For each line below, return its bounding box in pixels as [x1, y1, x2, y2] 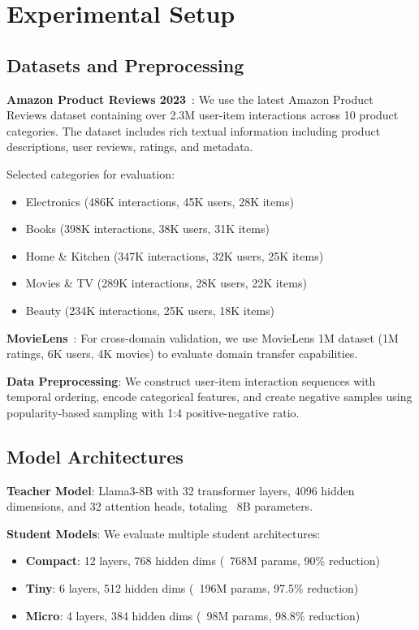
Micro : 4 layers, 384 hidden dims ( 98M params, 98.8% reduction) [25, 606, 361, 624]
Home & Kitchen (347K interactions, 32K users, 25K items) [25, 247, 324, 264]
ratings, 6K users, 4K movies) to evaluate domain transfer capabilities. [6, 345, 358, 362]
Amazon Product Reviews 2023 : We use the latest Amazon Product [6, 90, 374, 107]
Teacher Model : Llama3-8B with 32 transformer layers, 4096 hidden [6, 481, 355, 498]
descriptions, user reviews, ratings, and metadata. [6, 138, 253, 155]
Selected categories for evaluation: [6, 165, 175, 182]
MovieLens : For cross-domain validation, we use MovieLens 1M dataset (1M [6, 329, 399, 346]
